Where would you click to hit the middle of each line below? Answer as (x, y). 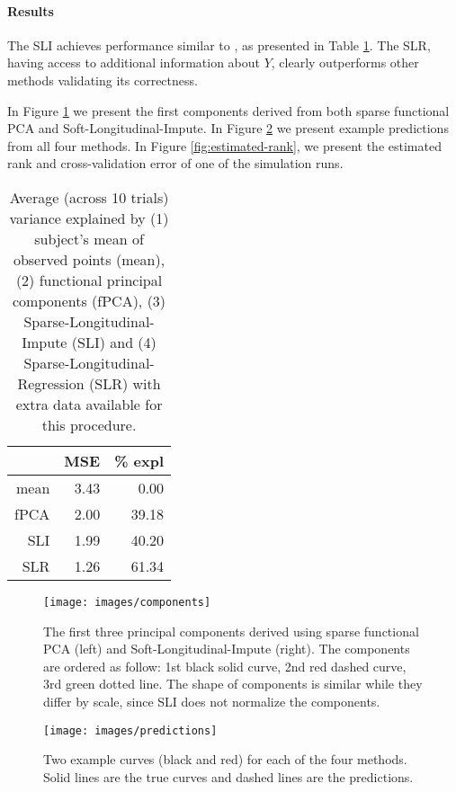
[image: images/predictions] (130, 730)
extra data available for (89, 404)
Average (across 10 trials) (89, 197)
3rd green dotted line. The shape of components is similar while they (233, 684)
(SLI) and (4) (114, 342)
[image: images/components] (127, 602)
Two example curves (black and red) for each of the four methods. (225, 759)
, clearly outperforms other (345, 62)
